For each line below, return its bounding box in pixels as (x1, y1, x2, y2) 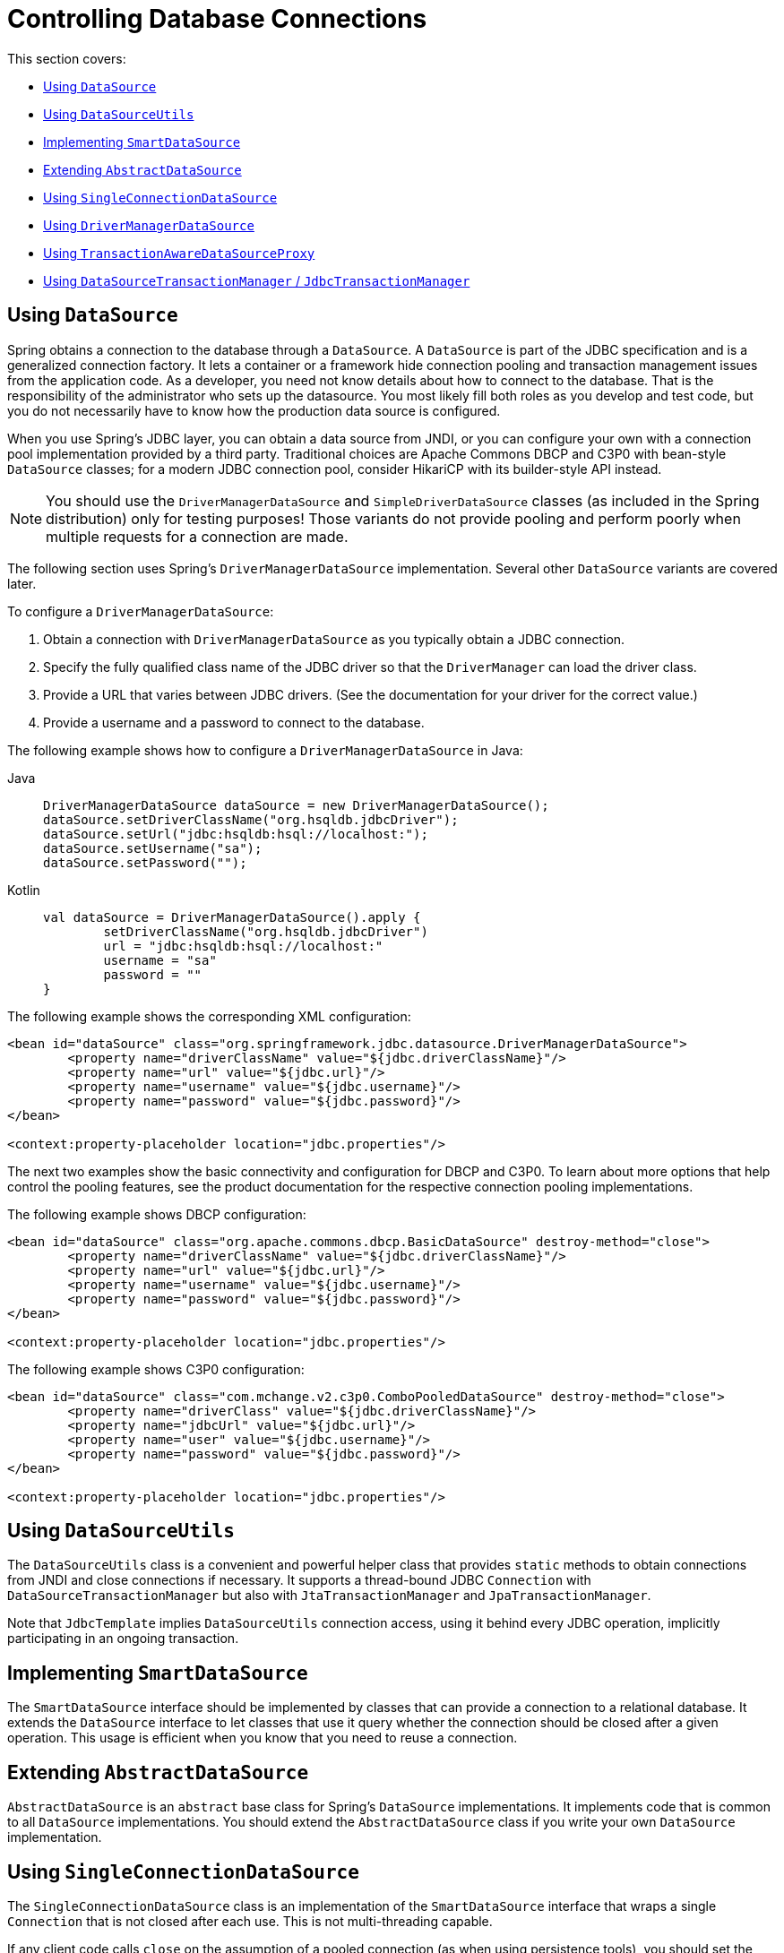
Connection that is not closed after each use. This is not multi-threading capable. (7, 1913, 493, 1929)
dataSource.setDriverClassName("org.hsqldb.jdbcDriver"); (43, 812, 459, 827)
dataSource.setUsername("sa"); (43, 840, 263, 856)
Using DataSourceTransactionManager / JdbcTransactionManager (43, 272, 470, 288)
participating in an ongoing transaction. (7, 1630, 239, 1647)
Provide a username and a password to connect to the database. (43, 714, 425, 730)
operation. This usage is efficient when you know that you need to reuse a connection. (7, 1730, 518, 1746)
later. (7, 575, 37, 591)
